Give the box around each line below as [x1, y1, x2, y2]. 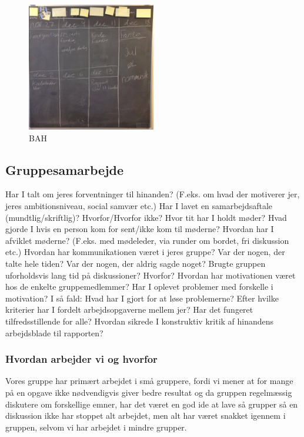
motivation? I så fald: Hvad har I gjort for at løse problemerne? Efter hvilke [5, 292, 279, 304]
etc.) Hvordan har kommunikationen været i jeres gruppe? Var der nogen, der [5, 246, 285, 258]
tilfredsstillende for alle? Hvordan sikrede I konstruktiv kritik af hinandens [5, 314, 274, 327]
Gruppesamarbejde [5, 160, 124, 178]
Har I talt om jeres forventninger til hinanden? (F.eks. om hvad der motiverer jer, [5, 188, 300, 200]
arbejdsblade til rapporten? [5, 326, 103, 339]
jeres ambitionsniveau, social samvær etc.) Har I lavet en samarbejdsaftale [5, 199, 273, 211]
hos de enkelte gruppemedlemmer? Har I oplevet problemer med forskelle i [5, 280, 273, 293]
